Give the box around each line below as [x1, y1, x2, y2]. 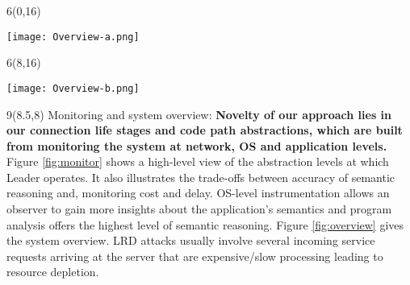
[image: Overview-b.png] [6, 82, 140, 94]
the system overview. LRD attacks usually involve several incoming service [6, 232, 375, 249]
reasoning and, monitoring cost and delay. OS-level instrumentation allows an [6, 184, 390, 201]
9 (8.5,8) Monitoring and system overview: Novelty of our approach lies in [6, 105, 392, 122]
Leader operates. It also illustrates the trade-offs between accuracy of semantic [6, 168, 395, 185]
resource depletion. [6, 263, 99, 280]
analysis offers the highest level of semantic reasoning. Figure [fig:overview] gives [6, 216, 404, 233]
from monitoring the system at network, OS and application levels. [6, 137, 387, 154]
